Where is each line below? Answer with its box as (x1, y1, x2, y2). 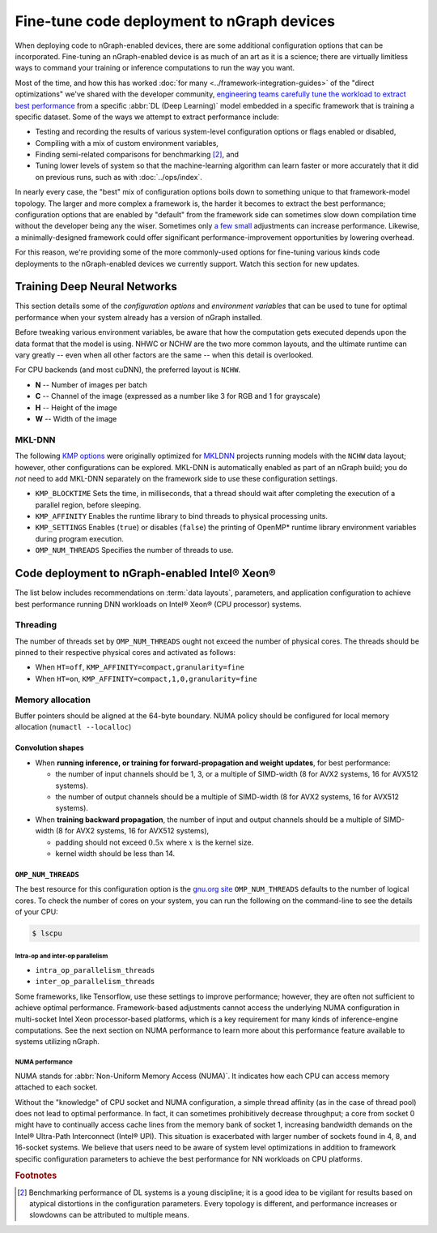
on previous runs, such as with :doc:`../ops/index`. (35, 172, 202, 182)
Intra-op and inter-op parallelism (15, 953, 108, 961)
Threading (15, 619, 57, 631)
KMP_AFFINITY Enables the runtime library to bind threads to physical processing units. (35, 512, 328, 521)
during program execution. (35, 533, 125, 543)
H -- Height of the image (35, 402, 117, 413)
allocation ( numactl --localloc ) (15, 722, 132, 732)
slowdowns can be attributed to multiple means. (29, 1210, 189, 1220)
